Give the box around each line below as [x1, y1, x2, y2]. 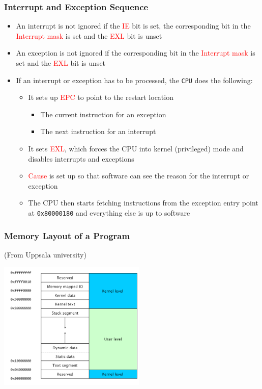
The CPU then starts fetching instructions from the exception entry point [28, 197, 258, 208]
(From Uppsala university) [4, 249, 86, 260]
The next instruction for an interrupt [40, 126, 156, 137]
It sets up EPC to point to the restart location [28, 92, 173, 102]
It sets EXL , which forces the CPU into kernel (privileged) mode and [28, 143, 244, 154]
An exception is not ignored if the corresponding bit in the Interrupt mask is [16, 47, 255, 58]
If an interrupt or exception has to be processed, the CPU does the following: [16, 74, 253, 85]
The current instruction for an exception [40, 109, 166, 119]
